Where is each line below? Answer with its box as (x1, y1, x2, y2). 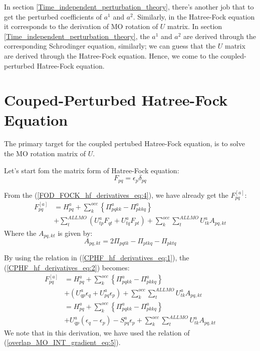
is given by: (58, 227, 93, 238)
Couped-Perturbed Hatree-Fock (4, 90, 228, 110)
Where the (4, 227, 37, 238)
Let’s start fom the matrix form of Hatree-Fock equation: (4, 165, 179, 175)
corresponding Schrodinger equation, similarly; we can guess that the (4, 41, 216, 51)
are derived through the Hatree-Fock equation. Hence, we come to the (4, 50, 218, 61)
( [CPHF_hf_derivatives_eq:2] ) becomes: (4, 262, 130, 272)
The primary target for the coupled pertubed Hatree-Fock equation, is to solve (4, 138, 245, 149)
